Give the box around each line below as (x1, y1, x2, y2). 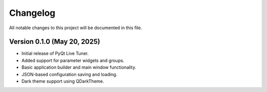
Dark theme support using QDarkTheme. (21, 78, 104, 84)
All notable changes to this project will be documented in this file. (9, 25, 142, 31)
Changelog (9, 7, 55, 18)
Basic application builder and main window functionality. (21, 64, 136, 70)
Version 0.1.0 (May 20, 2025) (9, 38, 100, 46)
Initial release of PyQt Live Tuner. (21, 50, 89, 56)
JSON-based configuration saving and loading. (21, 71, 118, 77)
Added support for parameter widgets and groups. (21, 57, 125, 63)
